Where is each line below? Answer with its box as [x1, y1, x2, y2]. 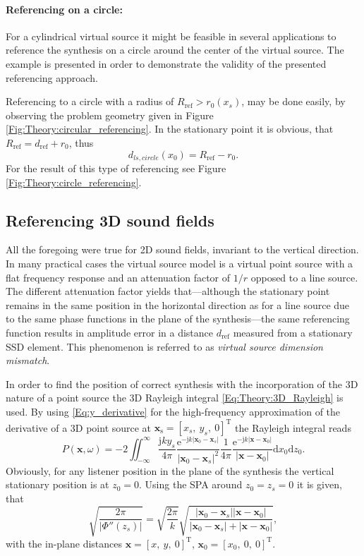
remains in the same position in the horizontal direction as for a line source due [6, 297, 350, 312]
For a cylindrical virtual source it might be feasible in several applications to [6, 28, 336, 43]
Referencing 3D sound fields [6, 209, 214, 231]
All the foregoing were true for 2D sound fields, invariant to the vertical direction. [6, 242, 359, 257]
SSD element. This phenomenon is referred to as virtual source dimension [6, 339, 323, 353]
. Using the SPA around [139, 477, 243, 492]
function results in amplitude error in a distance [6, 325, 214, 339]
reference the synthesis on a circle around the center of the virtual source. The [6, 42, 344, 57]
